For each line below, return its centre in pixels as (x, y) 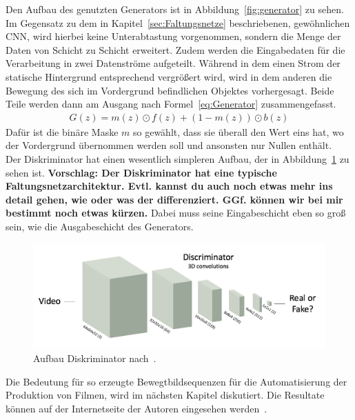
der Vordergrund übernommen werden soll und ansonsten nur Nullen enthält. (169, 145)
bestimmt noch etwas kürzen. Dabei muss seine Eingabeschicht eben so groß (176, 213)
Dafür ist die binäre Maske (62, 131)
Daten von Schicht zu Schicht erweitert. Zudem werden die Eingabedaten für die (175, 49)
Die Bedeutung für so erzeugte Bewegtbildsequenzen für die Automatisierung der (176, 381)
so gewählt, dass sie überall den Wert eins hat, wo (239, 131)
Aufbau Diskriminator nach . (95, 358)
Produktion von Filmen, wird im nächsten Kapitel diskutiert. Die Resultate (165, 395)
